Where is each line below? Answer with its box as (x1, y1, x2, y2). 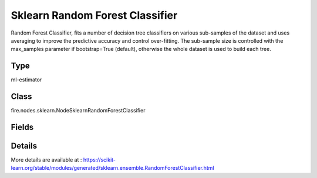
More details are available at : (11, 156, 82, 163)
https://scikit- (83, 156, 116, 163)
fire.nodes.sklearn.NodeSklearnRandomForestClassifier (11, 107, 146, 114)
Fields (11, 122, 34, 132)
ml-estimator (11, 76, 42, 83)
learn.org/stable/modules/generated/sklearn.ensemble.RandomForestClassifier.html (11, 165, 214, 172)
